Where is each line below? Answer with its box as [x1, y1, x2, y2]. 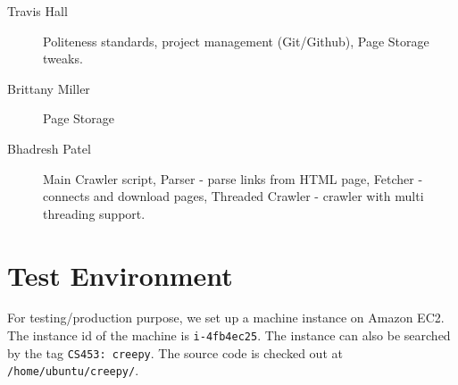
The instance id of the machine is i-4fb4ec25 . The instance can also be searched [7, 326, 451, 345]
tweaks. [43, 49, 83, 68]
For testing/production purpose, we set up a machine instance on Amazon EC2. [7, 308, 445, 327]
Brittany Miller [7, 79, 90, 97]
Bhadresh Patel [7, 138, 91, 157]
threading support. [43, 204, 146, 222]
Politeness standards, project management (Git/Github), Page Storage [43, 31, 429, 50]
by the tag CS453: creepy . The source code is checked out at [7, 343, 343, 362]
